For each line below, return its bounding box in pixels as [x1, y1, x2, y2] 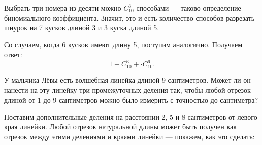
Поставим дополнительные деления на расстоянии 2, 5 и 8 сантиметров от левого [4, 111, 257, 122]
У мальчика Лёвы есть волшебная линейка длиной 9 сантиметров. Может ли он [4, 74, 251, 85]
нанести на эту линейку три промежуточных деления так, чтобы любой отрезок [4, 84, 251, 95]
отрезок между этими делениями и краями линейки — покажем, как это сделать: [4, 131, 255, 141]
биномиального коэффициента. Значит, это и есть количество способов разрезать [4, 12, 255, 23]
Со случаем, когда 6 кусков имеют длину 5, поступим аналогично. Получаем [4, 39, 243, 50]
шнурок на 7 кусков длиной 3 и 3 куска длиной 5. [4, 22, 159, 33]
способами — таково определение [136, 3, 241, 13]
